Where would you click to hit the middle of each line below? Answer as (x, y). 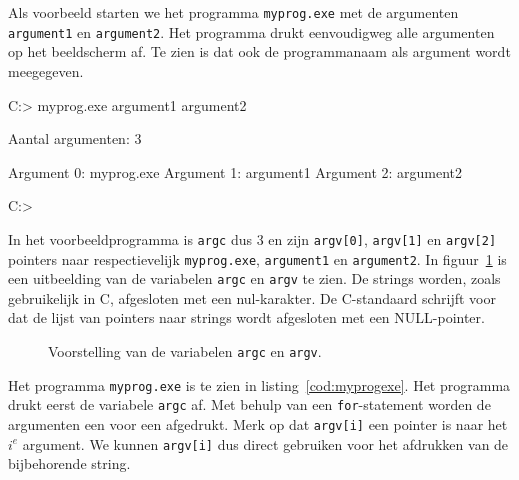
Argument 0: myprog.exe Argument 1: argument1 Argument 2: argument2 (235, 171)
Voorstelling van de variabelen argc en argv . (185, 351)
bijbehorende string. (69, 463)
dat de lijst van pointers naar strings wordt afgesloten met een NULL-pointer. (246, 317)
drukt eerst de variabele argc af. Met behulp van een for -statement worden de (249, 404)
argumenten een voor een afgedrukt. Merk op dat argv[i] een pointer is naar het (258, 424)
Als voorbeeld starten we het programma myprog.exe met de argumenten (233, 12)
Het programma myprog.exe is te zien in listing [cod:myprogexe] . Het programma (259, 384)
